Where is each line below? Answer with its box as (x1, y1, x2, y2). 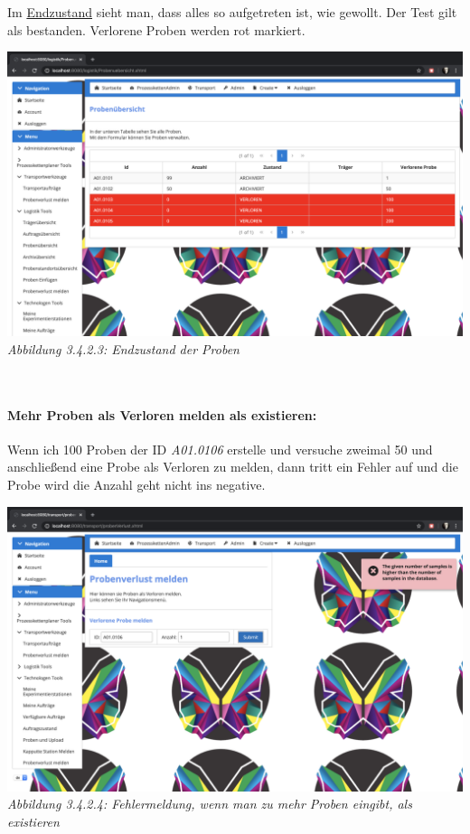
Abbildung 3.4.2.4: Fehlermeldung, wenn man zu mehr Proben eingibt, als (7, 794, 412, 813)
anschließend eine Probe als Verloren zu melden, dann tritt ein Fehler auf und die (7, 457, 458, 476)
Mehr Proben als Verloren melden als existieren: (7, 405, 317, 424)
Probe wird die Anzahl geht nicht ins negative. (7, 474, 266, 493)
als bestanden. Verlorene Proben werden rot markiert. (7, 20, 305, 39)
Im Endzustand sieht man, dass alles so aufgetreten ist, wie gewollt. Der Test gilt (7, 3, 457, 21)
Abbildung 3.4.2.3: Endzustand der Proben (7, 339, 240, 358)
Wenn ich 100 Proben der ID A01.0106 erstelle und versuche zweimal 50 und (7, 439, 433, 458)
